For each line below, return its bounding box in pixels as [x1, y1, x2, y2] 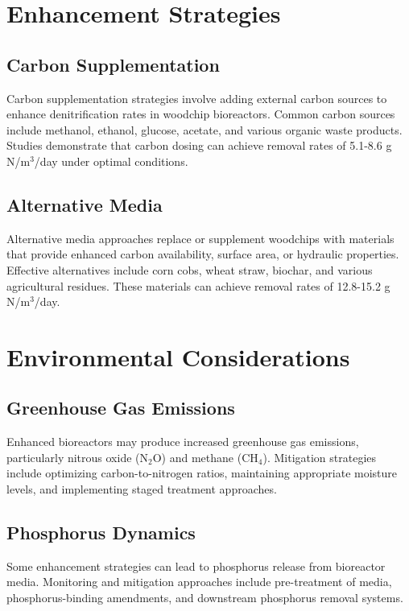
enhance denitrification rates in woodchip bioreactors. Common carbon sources [6, 105, 395, 122]
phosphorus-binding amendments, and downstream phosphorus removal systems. [6, 589, 403, 606]
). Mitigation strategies [262, 448, 377, 465]
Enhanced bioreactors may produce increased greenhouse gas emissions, [6, 433, 359, 450]
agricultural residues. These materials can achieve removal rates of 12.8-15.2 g [6, 277, 390, 294]
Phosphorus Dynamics [6, 520, 196, 545]
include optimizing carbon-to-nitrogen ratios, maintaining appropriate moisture [6, 464, 398, 481]
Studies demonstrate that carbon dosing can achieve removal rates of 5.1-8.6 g [6, 137, 392, 154]
